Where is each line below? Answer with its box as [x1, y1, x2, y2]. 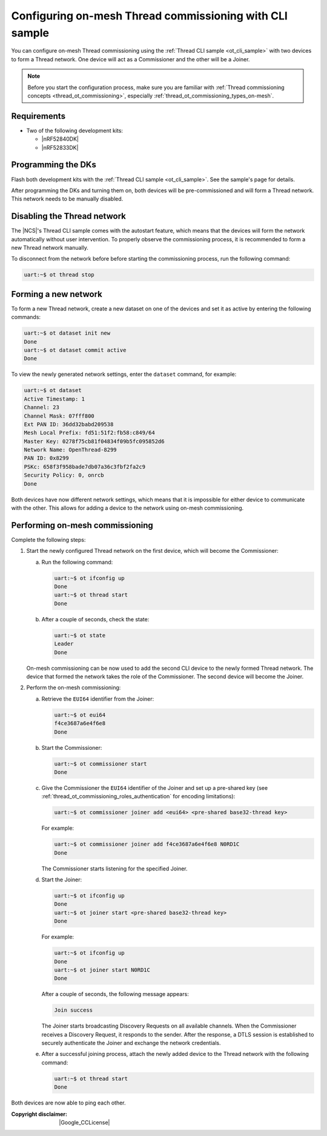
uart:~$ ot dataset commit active [24, 347, 127, 353]
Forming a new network [11, 289, 102, 299]
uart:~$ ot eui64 [54, 711, 106, 718]
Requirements [11, 111, 66, 121]
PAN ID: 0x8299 [24, 455, 69, 462]
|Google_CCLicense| [59, 1118, 110, 1126]
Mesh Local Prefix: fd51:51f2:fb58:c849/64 [24, 429, 156, 436]
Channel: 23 [24, 404, 60, 411]
